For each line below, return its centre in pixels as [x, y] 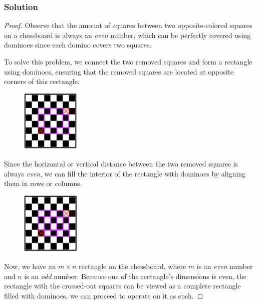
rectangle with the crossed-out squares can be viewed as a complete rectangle [122, 286]
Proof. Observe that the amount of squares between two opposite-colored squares [128, 25]
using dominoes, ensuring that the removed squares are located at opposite [119, 71]
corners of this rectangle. [42, 81]
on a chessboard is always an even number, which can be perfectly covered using [127, 35]
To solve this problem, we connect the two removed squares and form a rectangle [128, 61]
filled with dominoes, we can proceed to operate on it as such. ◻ [104, 296]
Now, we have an [30, 266]
